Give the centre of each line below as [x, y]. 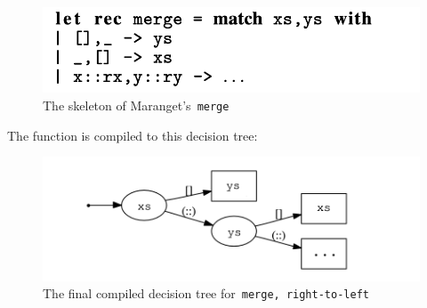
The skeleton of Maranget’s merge [136, 105]
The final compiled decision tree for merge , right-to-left [206, 293]
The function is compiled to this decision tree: [133, 135]
